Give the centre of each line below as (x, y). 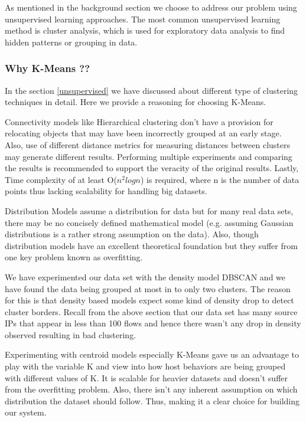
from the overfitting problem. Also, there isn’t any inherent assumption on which (151, 389)
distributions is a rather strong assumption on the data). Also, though (132, 234)
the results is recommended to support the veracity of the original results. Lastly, (152, 168)
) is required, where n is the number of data (220, 179)
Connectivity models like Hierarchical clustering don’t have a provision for (139, 121)
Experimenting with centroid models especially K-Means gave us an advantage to (152, 354)
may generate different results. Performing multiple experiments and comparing (149, 156)
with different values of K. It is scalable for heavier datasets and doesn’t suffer (146, 377)
